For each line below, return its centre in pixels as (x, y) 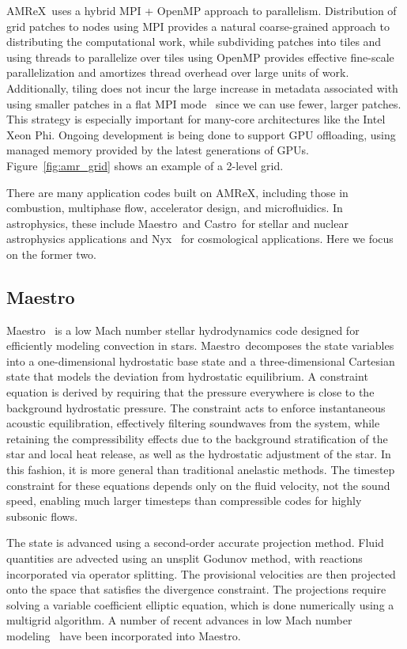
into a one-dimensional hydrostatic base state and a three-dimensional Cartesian (201, 361)
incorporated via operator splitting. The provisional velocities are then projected (201, 573)
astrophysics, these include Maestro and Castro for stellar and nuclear (177, 223)
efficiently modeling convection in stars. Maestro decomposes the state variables (200, 345)
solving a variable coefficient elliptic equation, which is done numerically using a (200, 604)
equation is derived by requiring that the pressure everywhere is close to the (190, 392)
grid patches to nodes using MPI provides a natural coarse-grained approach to (198, 26)
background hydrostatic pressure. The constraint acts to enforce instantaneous (196, 407)
